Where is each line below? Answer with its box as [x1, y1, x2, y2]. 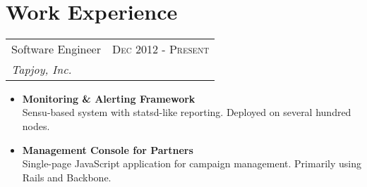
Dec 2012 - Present [112, 40, 210, 57]
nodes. [22, 118, 50, 133]
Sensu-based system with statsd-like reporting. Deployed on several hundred [22, 105, 351, 120]
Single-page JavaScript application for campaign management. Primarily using [22, 156, 361, 171]
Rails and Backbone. [22, 169, 112, 184]
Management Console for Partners [22, 142, 193, 157]
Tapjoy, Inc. [11, 60, 72, 77]
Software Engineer [11, 40, 101, 57]
